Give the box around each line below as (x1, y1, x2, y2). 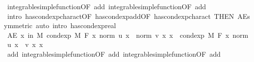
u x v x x (7, 39, 43, 49)
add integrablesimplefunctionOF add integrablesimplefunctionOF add (7, 48, 221, 59)
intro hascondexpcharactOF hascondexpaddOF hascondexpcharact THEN (7, 11, 234, 21)
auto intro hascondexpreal (35, 20, 116, 31)
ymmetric (4, 20, 32, 31)
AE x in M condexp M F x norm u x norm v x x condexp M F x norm (7, 30, 249, 40)
